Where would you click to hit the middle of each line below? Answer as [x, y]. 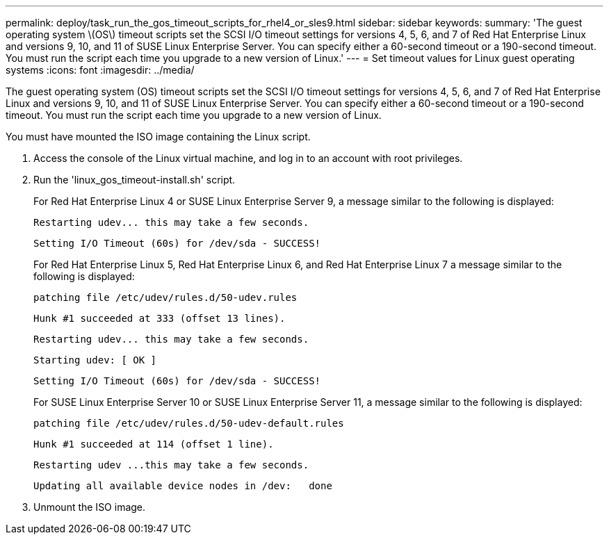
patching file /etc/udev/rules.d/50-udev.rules [165, 297]
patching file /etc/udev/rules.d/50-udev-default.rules [189, 423]
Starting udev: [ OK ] [95, 360]
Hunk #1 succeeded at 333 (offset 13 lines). [160, 318]
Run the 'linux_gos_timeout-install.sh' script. [135, 180]
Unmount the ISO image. [90, 507]
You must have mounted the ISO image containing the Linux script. [158, 137]
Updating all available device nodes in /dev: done [183, 486]
